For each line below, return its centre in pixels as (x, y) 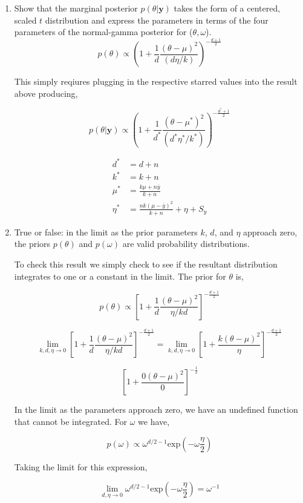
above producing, (46, 93)
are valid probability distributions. (186, 244)
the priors (32, 244)
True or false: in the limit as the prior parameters (106, 232)
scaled (25, 20)
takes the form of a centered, (227, 8)
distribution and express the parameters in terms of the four (157, 20)
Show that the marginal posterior (76, 8)
